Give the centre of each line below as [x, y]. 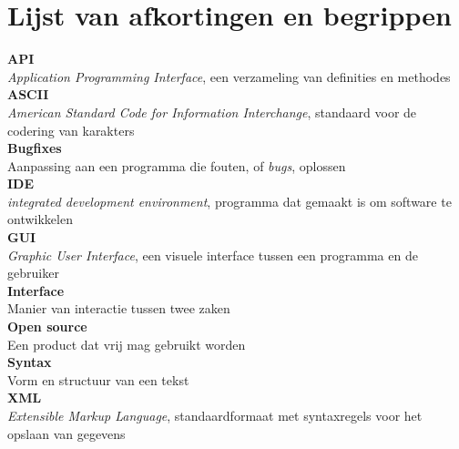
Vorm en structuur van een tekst [98, 379]
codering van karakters [71, 130]
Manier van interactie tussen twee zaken [119, 308]
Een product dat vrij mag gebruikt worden [127, 344]
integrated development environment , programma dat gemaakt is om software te [229, 201]
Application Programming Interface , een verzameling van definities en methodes [229, 76]
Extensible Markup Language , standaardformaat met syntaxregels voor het [215, 415]
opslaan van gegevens [66, 433]
